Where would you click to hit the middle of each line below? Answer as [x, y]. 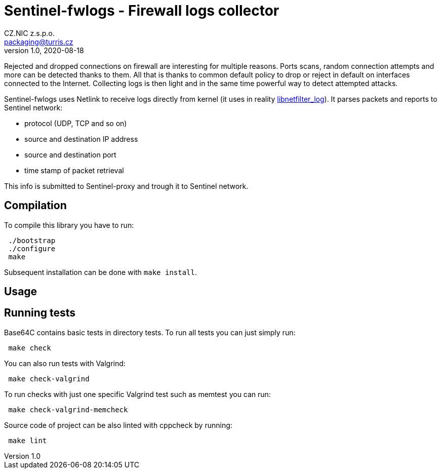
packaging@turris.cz [39, 42]
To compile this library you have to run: [69, 225]
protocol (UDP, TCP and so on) [76, 123]
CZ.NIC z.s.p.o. [29, 33]
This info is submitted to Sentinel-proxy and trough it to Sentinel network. [126, 186]
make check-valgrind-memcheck [68, 409]
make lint [28, 440]
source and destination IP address [81, 139]
